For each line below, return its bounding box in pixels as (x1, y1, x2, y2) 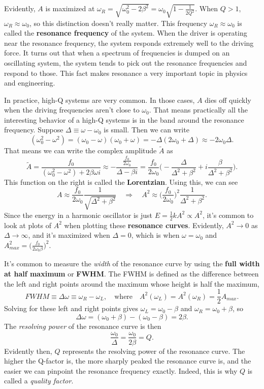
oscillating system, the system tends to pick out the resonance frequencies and (4, 57, 247, 68)
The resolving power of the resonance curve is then (4, 320, 161, 331)
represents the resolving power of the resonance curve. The (62, 345, 245, 356)
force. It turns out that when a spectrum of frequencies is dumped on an (4, 47, 230, 58)
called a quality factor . (4, 375, 74, 386)
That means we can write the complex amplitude (4, 145, 157, 156)
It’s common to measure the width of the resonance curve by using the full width (4, 258, 260, 269)
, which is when (131, 230, 180, 240)
